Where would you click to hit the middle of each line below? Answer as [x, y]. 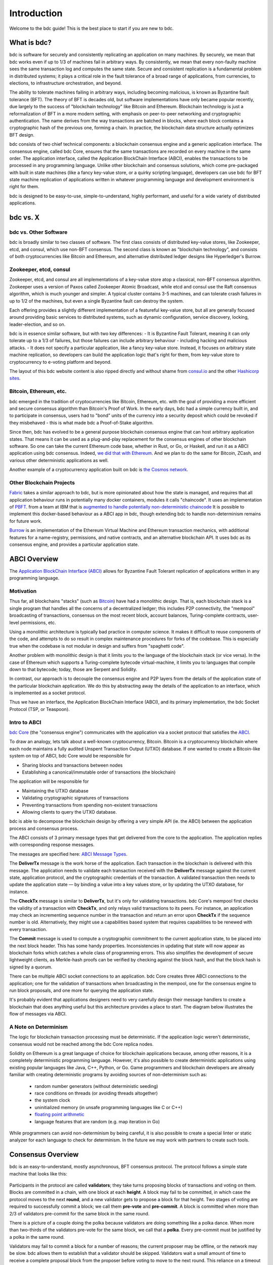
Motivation [23, 591]
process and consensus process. [44, 828]
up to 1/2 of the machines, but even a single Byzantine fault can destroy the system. [97, 301]
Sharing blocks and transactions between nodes [72, 765]
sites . [15, 378]
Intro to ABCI [25, 722]
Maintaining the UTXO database [55, 791]
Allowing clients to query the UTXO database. [70, 812]
